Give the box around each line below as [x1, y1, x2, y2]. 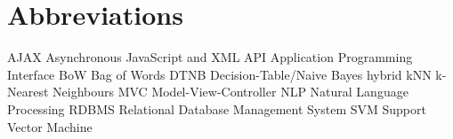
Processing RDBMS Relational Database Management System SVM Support [7, 99, 426, 118]
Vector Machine [7, 117, 93, 135]
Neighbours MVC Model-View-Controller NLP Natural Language [53, 82, 409, 101]
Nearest [7, 82, 49, 101]
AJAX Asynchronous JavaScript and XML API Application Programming [7, 48, 413, 66]
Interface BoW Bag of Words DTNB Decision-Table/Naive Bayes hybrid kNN [7, 65, 432, 83]
